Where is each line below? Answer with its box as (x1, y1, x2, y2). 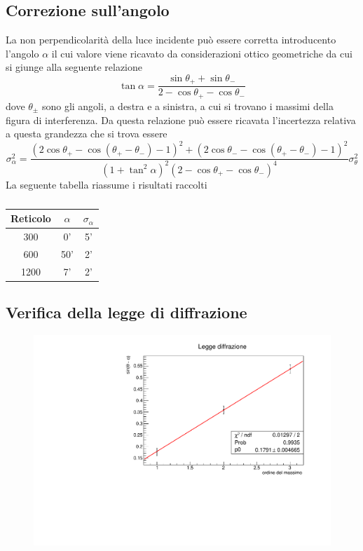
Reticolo (11, 211, 51, 226)
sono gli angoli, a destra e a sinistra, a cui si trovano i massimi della (41, 98, 334, 113)
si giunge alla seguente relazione (6, 60, 143, 74)
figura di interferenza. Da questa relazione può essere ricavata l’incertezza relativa (6, 112, 356, 127)
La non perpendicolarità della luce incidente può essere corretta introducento (6, 32, 336, 47)
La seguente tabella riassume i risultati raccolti (6, 177, 207, 191)
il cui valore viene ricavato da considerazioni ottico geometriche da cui (51, 46, 352, 60)
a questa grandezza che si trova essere (6, 126, 167, 141)
